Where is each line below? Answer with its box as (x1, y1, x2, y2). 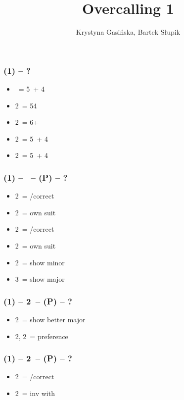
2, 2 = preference (15, 331, 68, 341)
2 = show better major (15, 314, 86, 324)
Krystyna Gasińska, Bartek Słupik (76, 27, 181, 37)
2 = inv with (15, 388, 55, 398)
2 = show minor (15, 257, 65, 267)
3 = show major (15, 274, 65, 284)
